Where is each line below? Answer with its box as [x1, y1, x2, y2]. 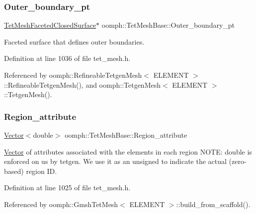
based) [4, 165, 24, 176]
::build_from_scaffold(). [176, 199, 251, 209]
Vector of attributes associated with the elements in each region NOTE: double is [4, 146, 252, 157]
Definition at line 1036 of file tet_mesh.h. [4, 53, 131, 63]
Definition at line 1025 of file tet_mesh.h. [4, 182, 131, 193]
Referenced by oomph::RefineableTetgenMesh [4, 70, 142, 80]
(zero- [229, 156, 247, 166]
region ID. [26, 165, 57, 176]
